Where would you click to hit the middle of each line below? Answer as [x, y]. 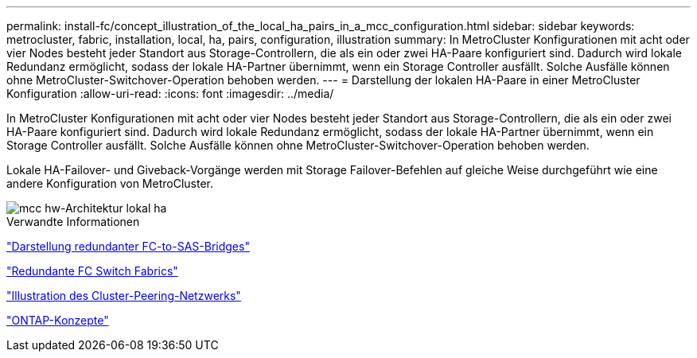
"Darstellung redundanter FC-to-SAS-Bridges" [128, 246]
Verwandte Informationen [73, 222]
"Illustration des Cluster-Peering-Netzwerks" [124, 296]
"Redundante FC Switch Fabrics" [92, 271]
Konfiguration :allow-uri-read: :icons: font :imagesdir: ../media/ [170, 93]
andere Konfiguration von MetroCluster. [110, 183]
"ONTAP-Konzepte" [58, 320]
